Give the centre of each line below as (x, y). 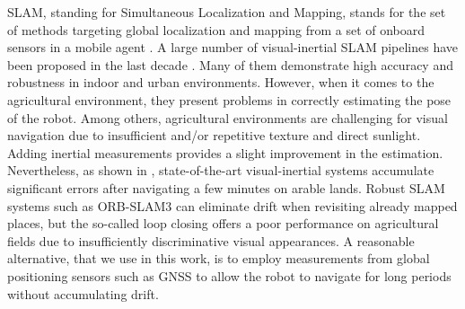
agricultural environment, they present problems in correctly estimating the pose (229, 99)
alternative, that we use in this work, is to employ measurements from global (219, 258)
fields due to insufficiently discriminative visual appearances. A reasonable (211, 240)
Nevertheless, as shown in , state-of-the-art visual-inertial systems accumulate (221, 170)
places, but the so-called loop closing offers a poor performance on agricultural (223, 223)
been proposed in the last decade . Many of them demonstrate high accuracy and (230, 64)
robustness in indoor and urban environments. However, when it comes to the (221, 82)
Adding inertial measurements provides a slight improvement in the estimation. (225, 152)
